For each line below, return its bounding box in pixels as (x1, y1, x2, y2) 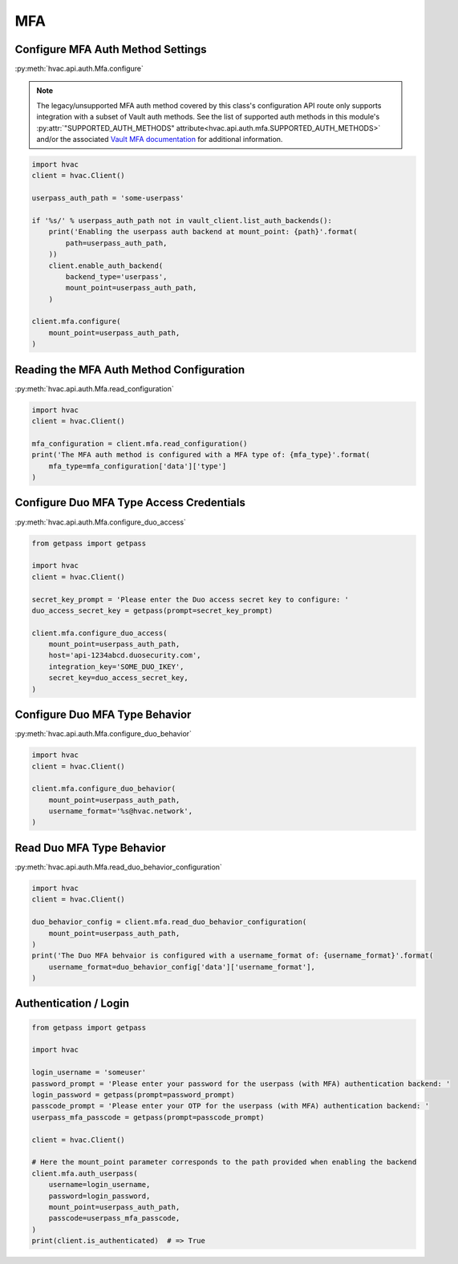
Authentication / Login (14, 997, 130, 1011)
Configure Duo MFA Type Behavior (14, 708, 192, 722)
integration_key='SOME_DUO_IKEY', (48, 662, 184, 671)
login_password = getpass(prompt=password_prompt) (31, 1091, 236, 1100)
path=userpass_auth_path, (65, 238, 168, 248)
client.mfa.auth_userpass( (31, 1169, 138, 1178)
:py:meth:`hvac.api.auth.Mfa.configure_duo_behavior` (14, 729, 193, 739)
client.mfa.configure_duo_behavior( (31, 784, 176, 793)
